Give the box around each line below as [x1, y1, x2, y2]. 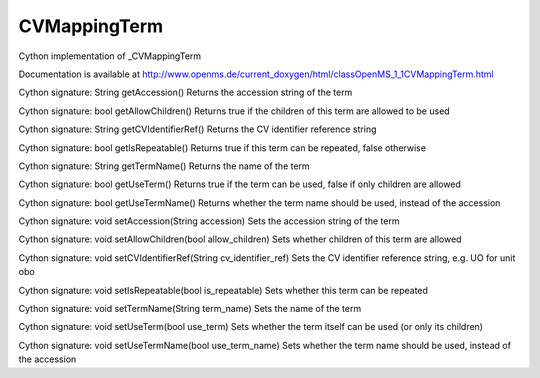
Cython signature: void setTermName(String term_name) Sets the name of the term [18, 303, 362, 315]
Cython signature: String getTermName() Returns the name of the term [18, 160, 310, 172]
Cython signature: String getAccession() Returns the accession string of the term [18, 86, 353, 99]
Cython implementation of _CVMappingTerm [18, 50, 202, 62]
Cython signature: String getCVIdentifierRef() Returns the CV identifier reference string [18, 123, 377, 135]
